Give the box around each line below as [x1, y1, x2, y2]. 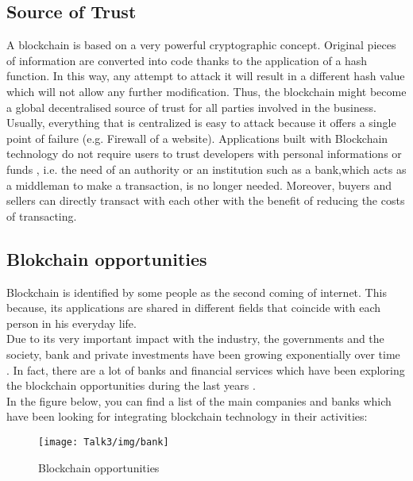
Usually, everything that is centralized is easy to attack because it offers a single [6, 114, 396, 131]
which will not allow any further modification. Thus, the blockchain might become [6, 83, 407, 99]
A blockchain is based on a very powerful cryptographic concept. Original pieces [6, 37, 396, 53]
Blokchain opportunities [6, 246, 207, 271]
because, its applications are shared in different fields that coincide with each [6, 299, 381, 316]
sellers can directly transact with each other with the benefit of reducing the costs [6, 192, 405, 209]
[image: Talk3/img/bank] [38, 436, 169, 448]
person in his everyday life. [6, 314, 137, 331]
